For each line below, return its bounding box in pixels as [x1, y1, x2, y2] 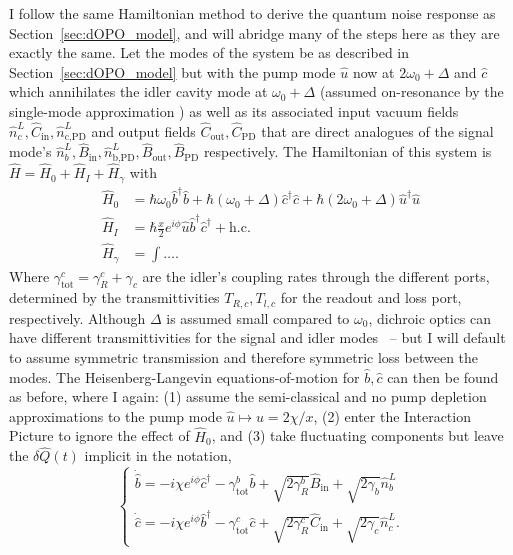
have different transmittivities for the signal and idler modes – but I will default [9, 327, 506, 348]
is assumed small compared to [166, 307, 350, 328]
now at [352, 61, 395, 82]
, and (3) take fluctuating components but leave [211, 425, 504, 446]
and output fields [91, 120, 196, 141]
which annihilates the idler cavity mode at [9, 81, 268, 102]
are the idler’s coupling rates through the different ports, [142, 265, 490, 286]
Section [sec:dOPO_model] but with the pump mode [9, 61, 336, 82]
